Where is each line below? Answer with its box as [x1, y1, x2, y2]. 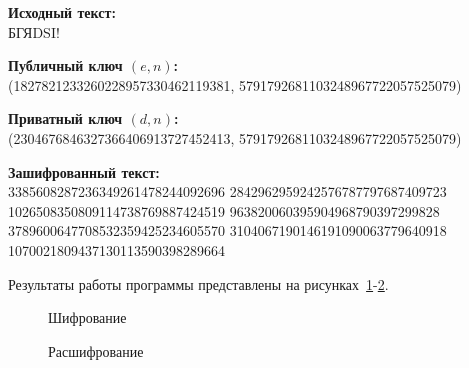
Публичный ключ [8, 55, 123, 76]
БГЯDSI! [8, 21, 60, 42]
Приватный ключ [8, 108, 123, 129]
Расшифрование [48, 340, 144, 361]
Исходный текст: [8, 2, 116, 22]
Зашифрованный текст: [8, 161, 160, 182]
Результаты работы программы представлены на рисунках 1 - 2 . [8, 273, 389, 294]
